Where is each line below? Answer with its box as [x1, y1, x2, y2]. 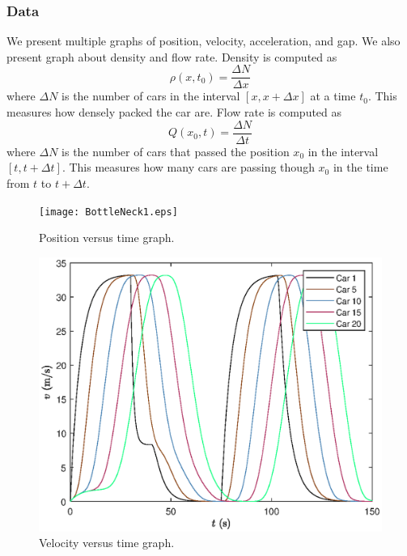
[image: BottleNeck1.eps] [39, 206, 178, 218]
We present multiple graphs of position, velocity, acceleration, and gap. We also [6, 32, 401, 49]
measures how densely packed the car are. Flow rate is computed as [6, 104, 342, 121]
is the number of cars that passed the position [61, 142, 290, 159]
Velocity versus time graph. [39, 534, 175, 551]
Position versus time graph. [39, 229, 175, 246]
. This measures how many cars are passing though [61, 159, 315, 176]
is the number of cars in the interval [61, 87, 240, 104]
